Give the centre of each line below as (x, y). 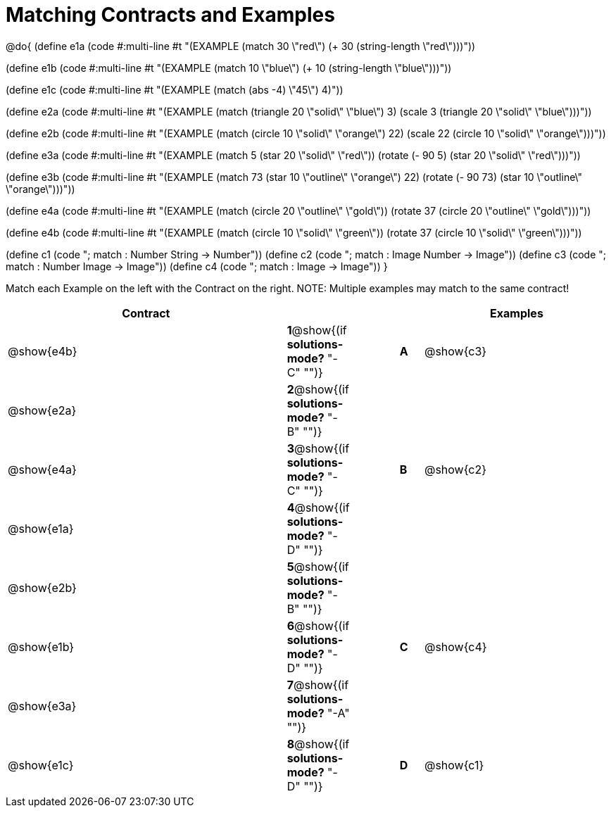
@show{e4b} (43, 351)
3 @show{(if (318, 448)
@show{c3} (455, 351)
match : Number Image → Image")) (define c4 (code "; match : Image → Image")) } (197, 266)
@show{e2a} (42, 410)
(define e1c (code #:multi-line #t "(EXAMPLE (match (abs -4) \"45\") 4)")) (175, 89)
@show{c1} (454, 765)
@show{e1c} (41, 765)
